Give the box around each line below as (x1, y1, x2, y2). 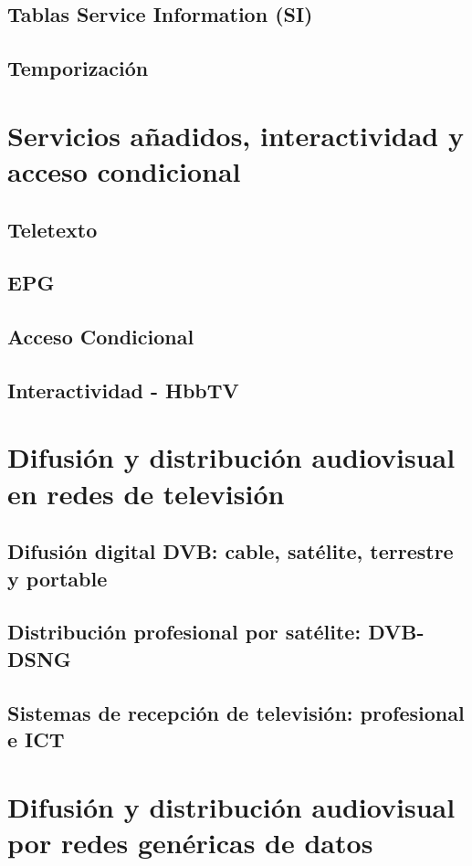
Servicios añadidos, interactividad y (7, 116, 464, 153)
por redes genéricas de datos (7, 823, 373, 861)
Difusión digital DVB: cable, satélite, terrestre (7, 537, 454, 565)
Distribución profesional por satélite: (7, 618, 362, 646)
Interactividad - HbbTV (7, 375, 239, 404)
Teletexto (7, 215, 98, 243)
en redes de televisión (7, 474, 285, 512)
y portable (7, 564, 108, 592)
